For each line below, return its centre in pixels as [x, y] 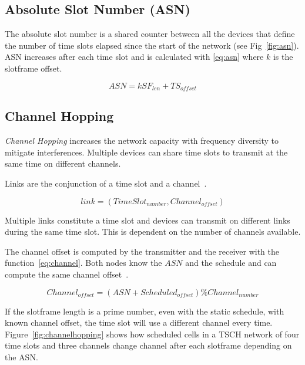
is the [283, 57]
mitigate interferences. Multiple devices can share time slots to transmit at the [146, 152]
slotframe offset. [33, 68]
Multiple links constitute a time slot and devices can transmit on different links [148, 220]
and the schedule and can [231, 263]
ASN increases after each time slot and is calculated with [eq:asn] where [134, 57]
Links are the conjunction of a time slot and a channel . [106, 183]
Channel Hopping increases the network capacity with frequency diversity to [142, 141]
